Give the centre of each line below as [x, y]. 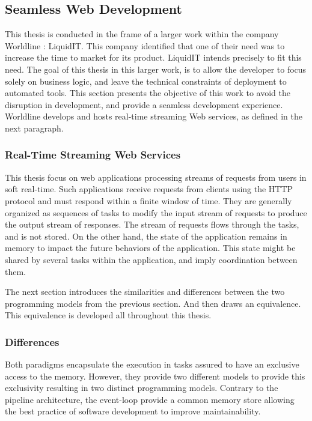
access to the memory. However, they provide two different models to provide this [155, 376]
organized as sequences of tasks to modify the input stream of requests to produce [156, 212]
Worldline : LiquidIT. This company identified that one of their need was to [145, 45]
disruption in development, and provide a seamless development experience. [144, 104]
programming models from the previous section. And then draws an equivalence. [153, 303]
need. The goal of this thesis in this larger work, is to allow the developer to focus [156, 69]
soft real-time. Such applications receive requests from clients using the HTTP [149, 189]
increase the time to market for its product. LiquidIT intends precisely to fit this [153, 57]
